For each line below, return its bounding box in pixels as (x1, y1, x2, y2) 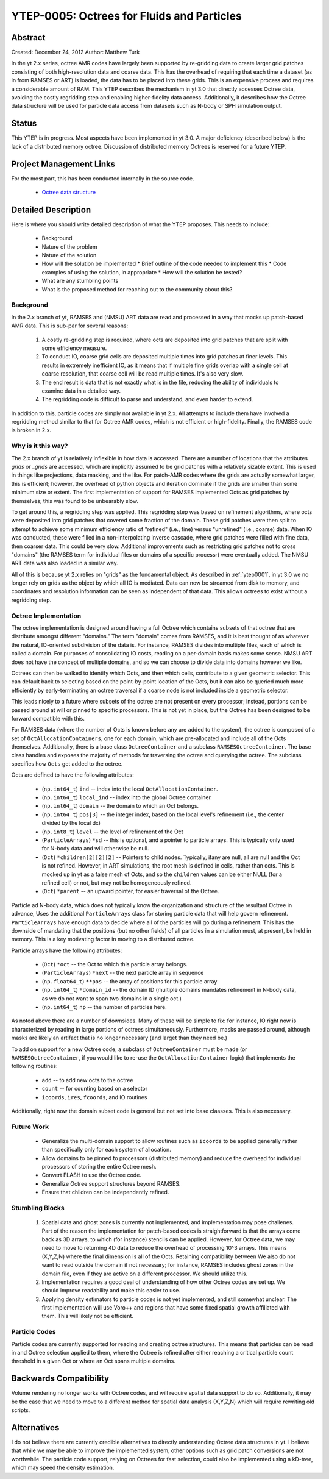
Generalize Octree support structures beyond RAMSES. (41, 1180, 181, 1187)
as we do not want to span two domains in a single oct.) (41, 994, 182, 1002)
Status (11, 118, 37, 129)
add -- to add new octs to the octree (41, 1076, 133, 1083)
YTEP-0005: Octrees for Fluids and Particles (11, 9, 242, 23)
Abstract (11, 32, 46, 43)
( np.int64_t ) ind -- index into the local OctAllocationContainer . (41, 785, 219, 793)
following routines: (11, 1063, 58, 1070)
